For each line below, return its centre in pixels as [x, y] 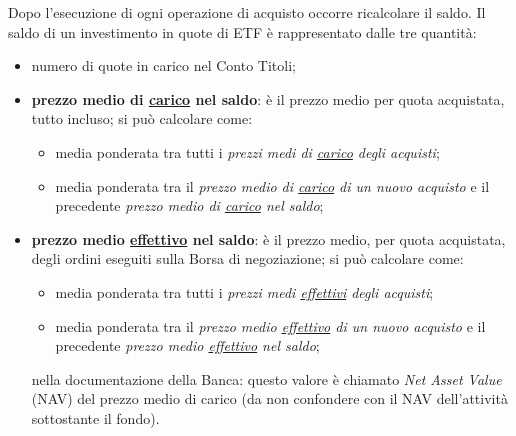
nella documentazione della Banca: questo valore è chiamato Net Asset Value [266, 378]
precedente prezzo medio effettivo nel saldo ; [187, 345]
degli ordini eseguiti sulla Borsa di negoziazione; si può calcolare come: [247, 258]
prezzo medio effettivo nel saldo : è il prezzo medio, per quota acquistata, [268, 238]
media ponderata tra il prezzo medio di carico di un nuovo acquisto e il [272, 185]
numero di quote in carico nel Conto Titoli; [163, 65]
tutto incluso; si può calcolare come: [142, 118]
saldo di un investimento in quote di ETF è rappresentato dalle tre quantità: [242, 31]
